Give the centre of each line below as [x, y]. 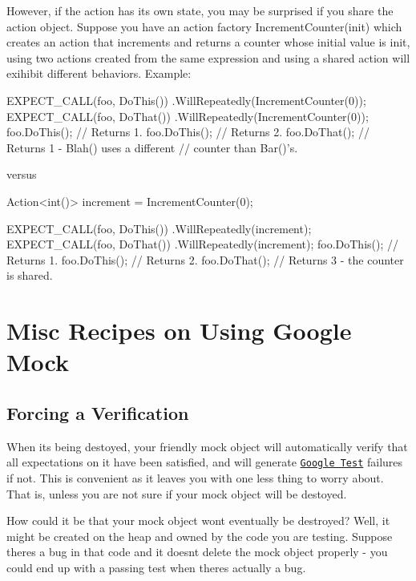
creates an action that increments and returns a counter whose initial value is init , [208, 42]
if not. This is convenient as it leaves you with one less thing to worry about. [195, 477]
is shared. [30, 275]
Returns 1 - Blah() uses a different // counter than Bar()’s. [152, 147]
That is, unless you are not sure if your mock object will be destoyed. [177, 493]
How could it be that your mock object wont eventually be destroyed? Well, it [198, 520]
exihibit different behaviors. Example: [99, 73]
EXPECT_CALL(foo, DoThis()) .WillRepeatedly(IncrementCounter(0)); [186, 100]
